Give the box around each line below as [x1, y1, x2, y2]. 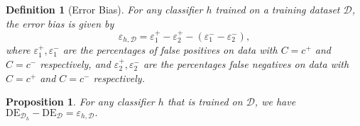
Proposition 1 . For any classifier [6, 94, 155, 109]
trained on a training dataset [215, 2, 340, 16]
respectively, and [40, 57, 111, 71]
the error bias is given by [6, 16, 114, 30]
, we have [254, 94, 296, 109]
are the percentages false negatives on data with [143, 57, 349, 71]
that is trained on [167, 94, 243, 109]
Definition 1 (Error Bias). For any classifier [6, 2, 203, 16]
